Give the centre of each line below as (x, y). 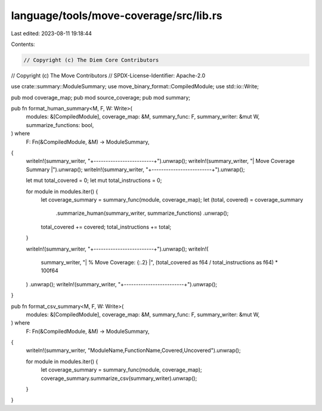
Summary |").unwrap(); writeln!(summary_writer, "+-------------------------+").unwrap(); (135, 169)
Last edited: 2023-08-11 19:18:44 (52, 33)
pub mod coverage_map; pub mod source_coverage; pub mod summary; (101, 97)
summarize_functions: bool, (60, 125)
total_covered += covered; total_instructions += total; (106, 227)
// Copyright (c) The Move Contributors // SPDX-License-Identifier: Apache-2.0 (108, 75)
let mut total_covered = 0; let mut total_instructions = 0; (94, 180)
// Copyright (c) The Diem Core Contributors (91, 60)
